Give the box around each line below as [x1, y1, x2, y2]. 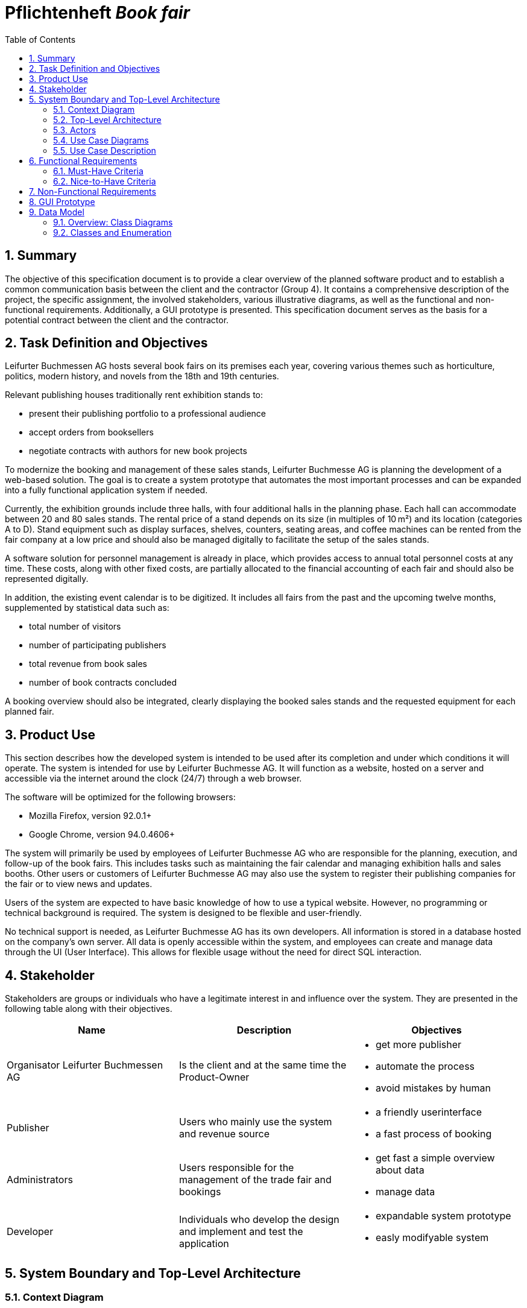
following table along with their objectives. [5, 1003, 172, 1014]
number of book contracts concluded [29, 677, 177, 688]
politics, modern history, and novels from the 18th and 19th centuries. [5, 371, 279, 382]
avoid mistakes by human [375, 1082, 491, 1095]
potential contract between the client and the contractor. [5, 314, 229, 325]
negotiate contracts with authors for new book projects [29, 446, 247, 457]
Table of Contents [5, 34, 76, 45]
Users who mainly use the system [178, 1116, 332, 1128]
